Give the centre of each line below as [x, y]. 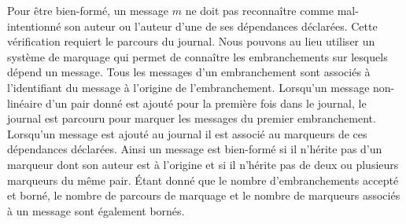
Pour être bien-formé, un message [88, 10]
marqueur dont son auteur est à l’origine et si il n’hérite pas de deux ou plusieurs [203, 164]
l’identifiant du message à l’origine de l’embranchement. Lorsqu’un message [188, 87]
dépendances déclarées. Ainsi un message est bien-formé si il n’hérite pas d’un [195, 149]
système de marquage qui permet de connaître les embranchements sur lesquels [197, 56]
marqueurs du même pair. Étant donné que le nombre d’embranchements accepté [203, 180]
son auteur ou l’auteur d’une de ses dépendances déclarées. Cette [221, 26]
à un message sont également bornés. [96, 210]
